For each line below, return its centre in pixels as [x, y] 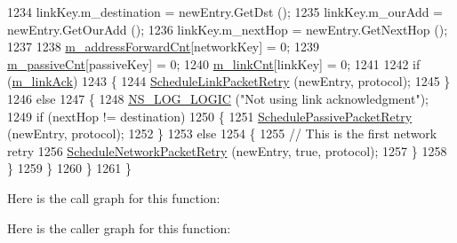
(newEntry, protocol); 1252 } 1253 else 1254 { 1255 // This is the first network [222, 133]
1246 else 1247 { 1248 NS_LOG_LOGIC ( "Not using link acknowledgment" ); [218, 98]
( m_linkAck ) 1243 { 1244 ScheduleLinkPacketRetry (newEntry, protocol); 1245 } [229, 81]
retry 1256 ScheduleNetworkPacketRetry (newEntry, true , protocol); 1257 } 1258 [227, 150]
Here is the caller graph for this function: [119, 227]
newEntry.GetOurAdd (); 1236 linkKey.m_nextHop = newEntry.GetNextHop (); [228, 29]
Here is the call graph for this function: [114, 197]
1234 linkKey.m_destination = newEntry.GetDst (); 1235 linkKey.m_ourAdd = [225, 12]
